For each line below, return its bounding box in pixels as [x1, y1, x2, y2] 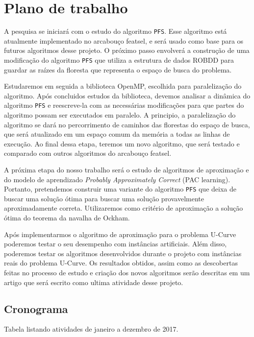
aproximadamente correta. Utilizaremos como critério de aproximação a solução [4, 203, 243, 213]
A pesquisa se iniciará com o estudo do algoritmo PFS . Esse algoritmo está [4, 26, 227, 36]
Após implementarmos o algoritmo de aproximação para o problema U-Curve [4, 229, 236, 239]
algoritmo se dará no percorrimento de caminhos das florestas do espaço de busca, [4, 119, 250, 129]
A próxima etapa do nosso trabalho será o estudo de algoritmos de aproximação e [4, 165, 249, 175]
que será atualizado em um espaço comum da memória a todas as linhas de [4, 129, 230, 139]
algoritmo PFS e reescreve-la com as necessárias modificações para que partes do [4, 100, 244, 110]
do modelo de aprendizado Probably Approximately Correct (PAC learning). [4, 174, 230, 184]
